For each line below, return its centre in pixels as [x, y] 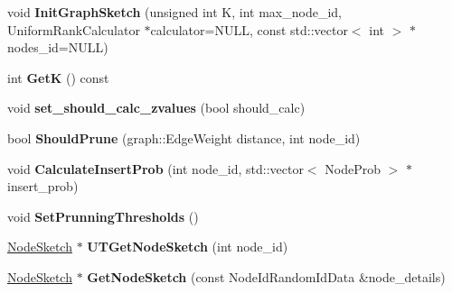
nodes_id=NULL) [58, 47]
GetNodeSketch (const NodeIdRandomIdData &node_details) [266, 276]
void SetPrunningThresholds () [103, 216]
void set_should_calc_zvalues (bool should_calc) [156, 108]
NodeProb [353, 168]
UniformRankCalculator [74, 29]
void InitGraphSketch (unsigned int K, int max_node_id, [174, 12]
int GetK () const [58, 77]
